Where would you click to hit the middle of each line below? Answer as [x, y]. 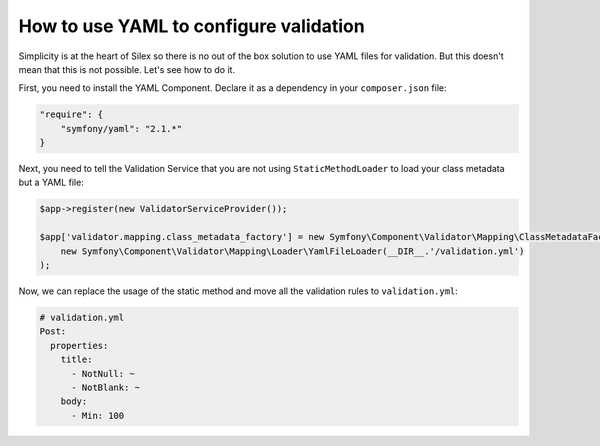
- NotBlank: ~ [105, 387]
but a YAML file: [51, 182]
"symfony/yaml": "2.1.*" [121, 128]
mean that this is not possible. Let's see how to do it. [126, 69]
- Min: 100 [98, 415]
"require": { [71, 114]
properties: [79, 345]
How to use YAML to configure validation [191, 26]
